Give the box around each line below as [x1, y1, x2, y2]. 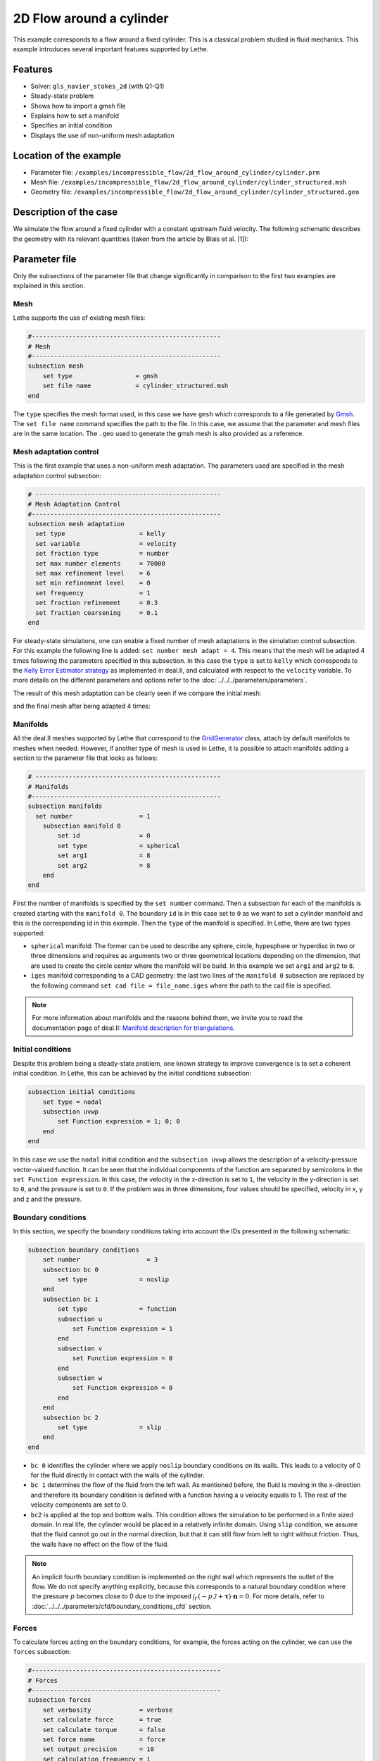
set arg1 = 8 [57, 852, 151, 859]
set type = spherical [57, 842, 181, 850]
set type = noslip [57, 1276, 169, 1283]
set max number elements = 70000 [35, 559, 165, 567]
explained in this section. [13, 282, 86, 290]
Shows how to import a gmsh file [30, 101, 126, 110]
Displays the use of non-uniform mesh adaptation [30, 131, 175, 139]
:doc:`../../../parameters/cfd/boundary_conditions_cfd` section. [32, 1602, 213, 1610]
